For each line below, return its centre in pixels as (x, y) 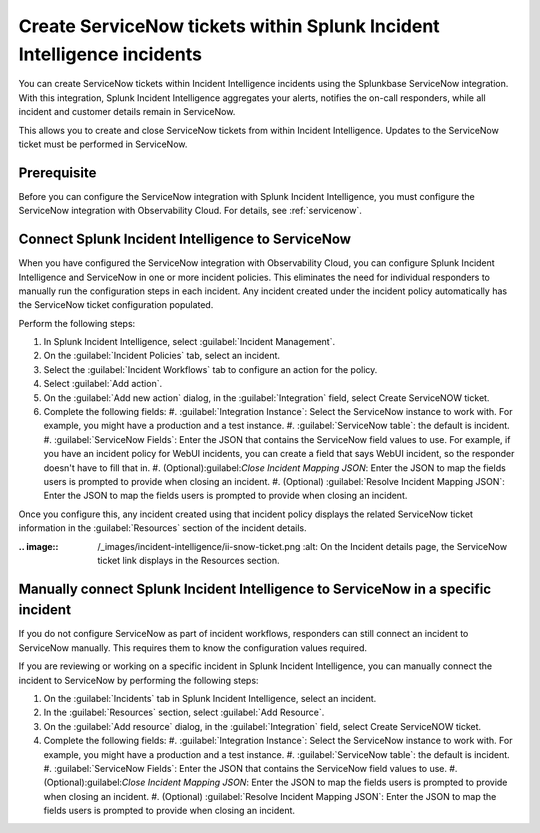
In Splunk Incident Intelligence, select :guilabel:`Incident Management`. (189, 342)
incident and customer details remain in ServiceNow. (127, 112)
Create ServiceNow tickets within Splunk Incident (229, 26)
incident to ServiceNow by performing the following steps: (138, 680)
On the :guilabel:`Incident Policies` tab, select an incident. (161, 356)
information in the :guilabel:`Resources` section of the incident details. (162, 528)
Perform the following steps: (77, 323)
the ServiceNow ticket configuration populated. (116, 305)
